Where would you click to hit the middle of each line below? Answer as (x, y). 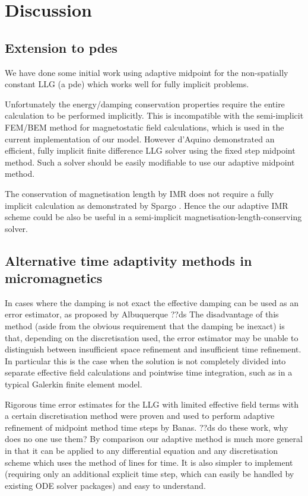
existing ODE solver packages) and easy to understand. (105, 485)
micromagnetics (54, 278)
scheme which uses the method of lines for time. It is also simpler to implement (149, 462)
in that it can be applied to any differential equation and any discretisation (141, 451)
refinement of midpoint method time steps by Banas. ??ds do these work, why (147, 427)
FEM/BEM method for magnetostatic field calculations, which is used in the (145, 127)
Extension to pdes (61, 47)
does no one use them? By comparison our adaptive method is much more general (154, 439)
